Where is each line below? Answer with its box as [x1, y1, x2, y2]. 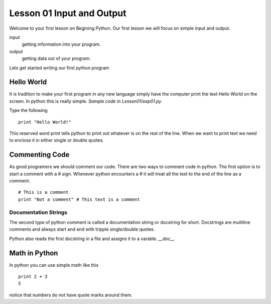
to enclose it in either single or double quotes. [9, 137, 104, 143]
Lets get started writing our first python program [9, 64, 110, 70]
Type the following [9, 107, 48, 113]
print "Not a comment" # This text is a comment [18, 196, 140, 202]
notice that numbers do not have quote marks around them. [9, 292, 132, 298]
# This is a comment [18, 189, 69, 195]
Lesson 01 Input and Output [9, 8, 126, 19]
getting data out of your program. [22, 55, 91, 61]
